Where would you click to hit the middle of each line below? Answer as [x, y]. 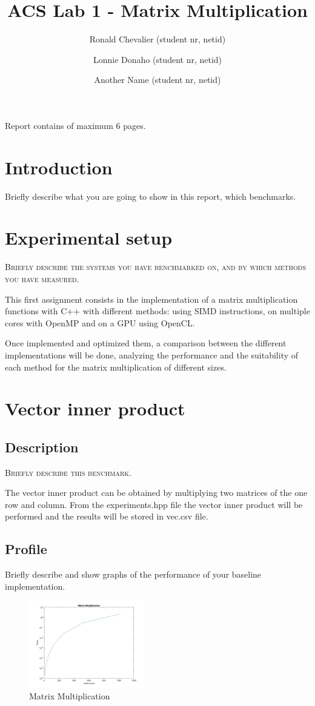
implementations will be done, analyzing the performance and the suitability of [152, 355]
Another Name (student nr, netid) [157, 80]
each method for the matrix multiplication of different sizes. [116, 367]
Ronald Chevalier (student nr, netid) [157, 39]
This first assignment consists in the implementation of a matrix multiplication [151, 299]
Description [42, 447]
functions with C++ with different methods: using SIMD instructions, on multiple [157, 311]
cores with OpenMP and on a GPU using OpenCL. [100, 322]
